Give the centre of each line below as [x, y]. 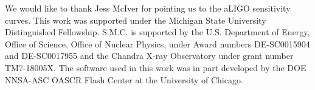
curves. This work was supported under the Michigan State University [136, 20]
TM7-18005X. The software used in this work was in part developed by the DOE [156, 67]
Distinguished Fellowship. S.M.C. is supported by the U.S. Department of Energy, [157, 32]
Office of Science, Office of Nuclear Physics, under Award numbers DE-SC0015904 [157, 43]
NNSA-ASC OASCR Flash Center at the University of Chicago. [124, 79]
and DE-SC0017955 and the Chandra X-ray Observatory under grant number [149, 56]
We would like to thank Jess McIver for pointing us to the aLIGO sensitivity [148, 8]
